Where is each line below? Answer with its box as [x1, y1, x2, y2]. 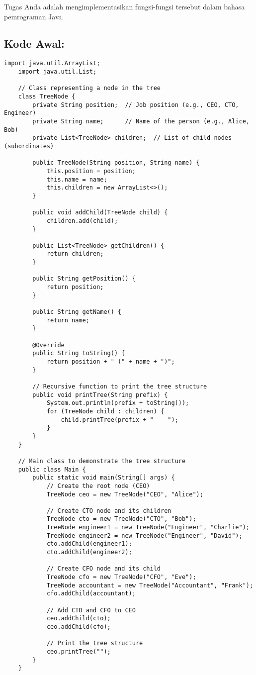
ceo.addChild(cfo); [46, 623, 111, 631]
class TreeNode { [18, 93, 76, 100]
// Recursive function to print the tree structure [32, 383, 207, 390]
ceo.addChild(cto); [46, 615, 111, 622]
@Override [32, 341, 65, 349]
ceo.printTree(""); [46, 648, 111, 655]
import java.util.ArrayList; [4, 60, 100, 67]
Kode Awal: [4, 35, 65, 51]
